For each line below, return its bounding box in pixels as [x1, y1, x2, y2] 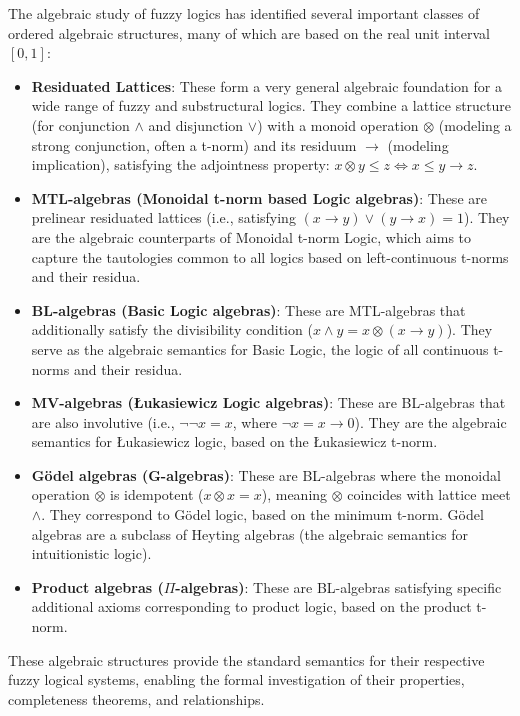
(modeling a [438, 114, 512, 135]
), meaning [261, 484, 328, 505]
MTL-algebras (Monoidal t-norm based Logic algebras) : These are [31, 187, 487, 208]
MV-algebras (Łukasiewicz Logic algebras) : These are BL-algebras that [31, 392, 506, 413]
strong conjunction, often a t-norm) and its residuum [31, 134, 357, 155]
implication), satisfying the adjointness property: [31, 154, 330, 175]
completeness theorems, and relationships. [8, 688, 265, 709]
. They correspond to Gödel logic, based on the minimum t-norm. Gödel [41, 504, 484, 525]
